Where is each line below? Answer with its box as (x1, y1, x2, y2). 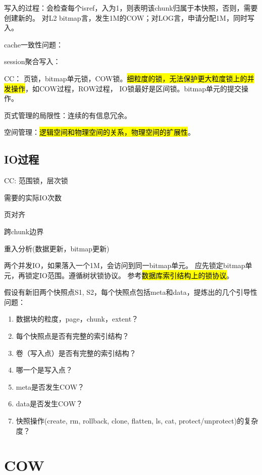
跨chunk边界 (4, 226, 44, 236)
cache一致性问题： (4, 39, 64, 49)
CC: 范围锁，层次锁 (4, 175, 68, 186)
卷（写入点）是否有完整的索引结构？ (16, 347, 136, 358)
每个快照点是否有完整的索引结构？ (16, 331, 129, 341)
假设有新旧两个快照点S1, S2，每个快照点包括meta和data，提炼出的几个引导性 (4, 287, 257, 297)
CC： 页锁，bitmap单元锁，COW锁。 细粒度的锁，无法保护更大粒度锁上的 (4, 73, 247, 83)
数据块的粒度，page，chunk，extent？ (16, 313, 139, 324)
